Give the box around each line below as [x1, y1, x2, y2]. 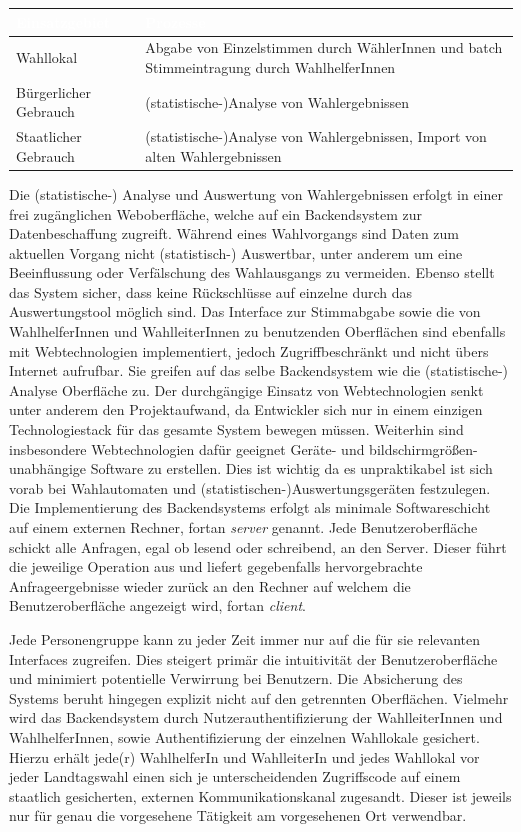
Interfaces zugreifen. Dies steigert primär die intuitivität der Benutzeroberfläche [9, 648, 498, 669]
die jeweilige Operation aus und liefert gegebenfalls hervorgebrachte [9, 556, 423, 577]
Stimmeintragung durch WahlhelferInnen [145, 56, 396, 77]
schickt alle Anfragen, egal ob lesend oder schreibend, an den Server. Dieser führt [9, 536, 507, 557]
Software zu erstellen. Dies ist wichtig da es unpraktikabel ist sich [90, 458, 493, 479]
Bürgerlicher [16, 81, 91, 102]
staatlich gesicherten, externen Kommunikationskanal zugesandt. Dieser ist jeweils [9, 785, 512, 806]
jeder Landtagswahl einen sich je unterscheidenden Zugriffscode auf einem [9, 766, 461, 787]
